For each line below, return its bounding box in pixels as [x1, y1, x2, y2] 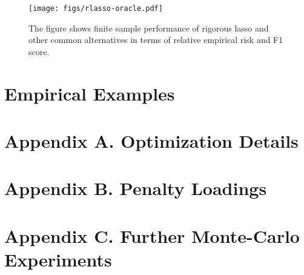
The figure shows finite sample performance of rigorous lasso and [28, 21, 269, 34]
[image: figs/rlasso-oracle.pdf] [28, 4, 163, 13]
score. [28, 45, 50, 58]
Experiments [4, 247, 112, 271]
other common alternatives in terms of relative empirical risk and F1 [28, 33, 283, 46]
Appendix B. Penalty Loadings [4, 176, 267, 200]
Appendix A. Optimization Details [4, 128, 299, 153]
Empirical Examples [4, 81, 175, 105]
